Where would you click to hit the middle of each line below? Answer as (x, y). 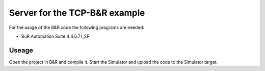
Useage (21, 50)
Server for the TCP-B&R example (77, 13)
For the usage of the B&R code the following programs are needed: (77, 27)
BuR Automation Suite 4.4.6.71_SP (55, 36)
